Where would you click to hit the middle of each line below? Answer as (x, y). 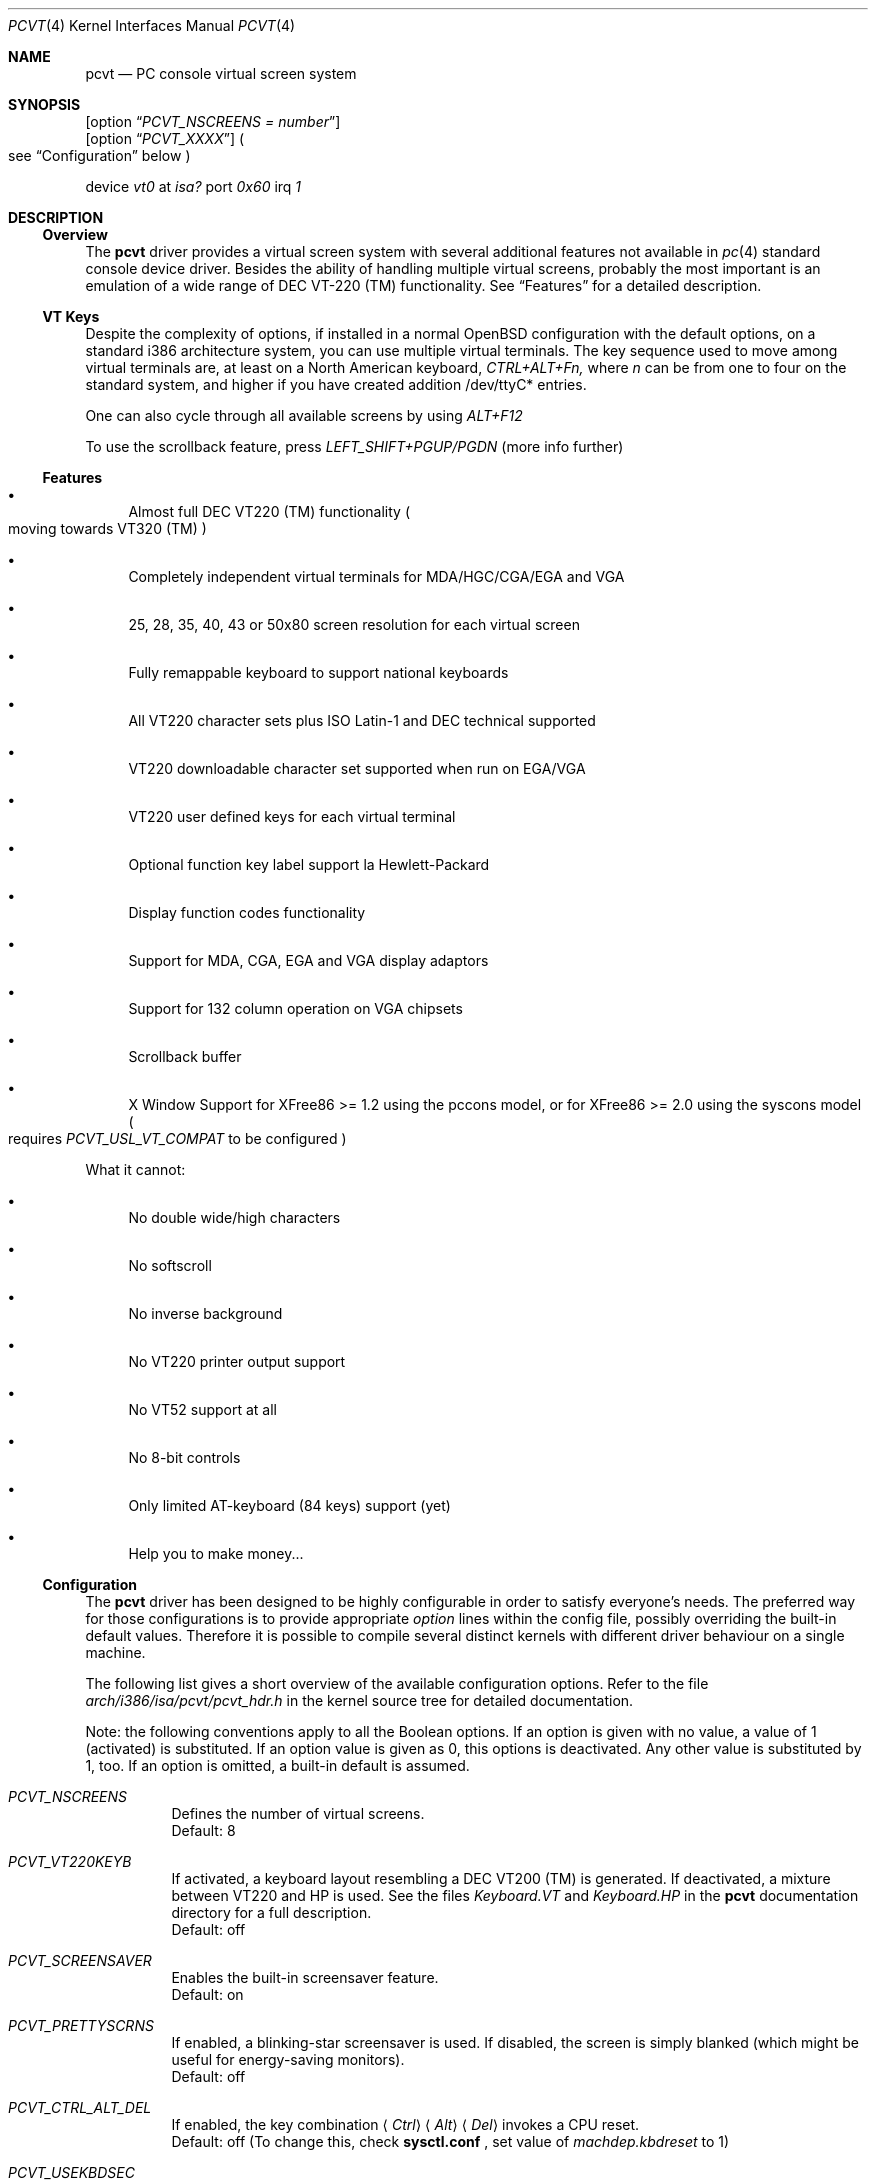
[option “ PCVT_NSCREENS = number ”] (213, 121)
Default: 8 (203, 1830)
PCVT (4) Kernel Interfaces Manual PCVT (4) (152, 25)
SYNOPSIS (44, 104)
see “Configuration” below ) (99, 155)
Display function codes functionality (247, 912)
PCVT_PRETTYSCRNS (81, 2025)
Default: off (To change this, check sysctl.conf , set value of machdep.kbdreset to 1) (450, 2141)
